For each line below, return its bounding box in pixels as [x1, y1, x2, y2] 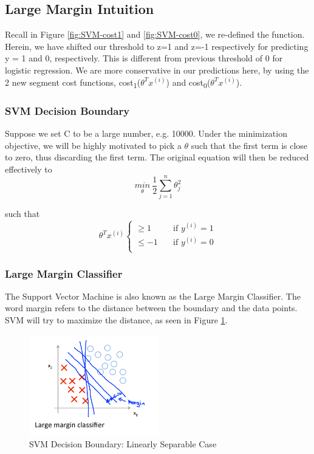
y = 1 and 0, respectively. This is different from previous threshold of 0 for [5, 52, 283, 64]
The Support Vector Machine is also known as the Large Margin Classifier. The [5, 289, 301, 302]
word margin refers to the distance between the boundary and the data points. [5, 301, 298, 314]
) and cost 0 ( [166, 75, 211, 90]
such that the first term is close [191, 139, 308, 151]
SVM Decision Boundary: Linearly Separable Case [29, 437, 217, 450]
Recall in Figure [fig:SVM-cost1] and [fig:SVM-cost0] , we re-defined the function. [5, 28, 305, 41]
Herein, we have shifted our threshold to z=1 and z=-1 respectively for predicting [5, 40, 309, 52]
